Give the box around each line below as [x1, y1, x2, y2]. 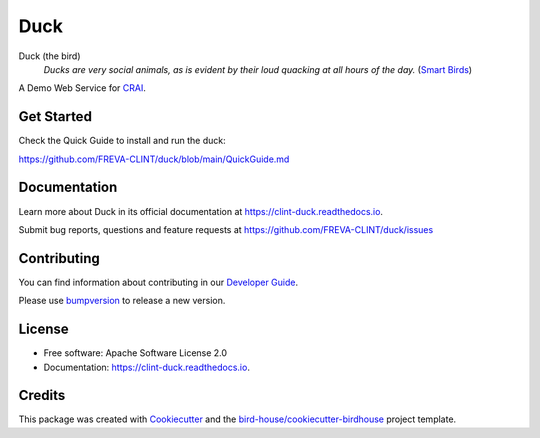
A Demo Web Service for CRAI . [18, 82, 147, 94]
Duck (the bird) [18, 50, 81, 62]
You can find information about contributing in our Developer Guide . [18, 276, 299, 288]
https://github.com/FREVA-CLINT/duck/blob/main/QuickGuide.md [18, 153, 290, 165]
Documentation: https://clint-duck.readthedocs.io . [43, 361, 250, 373]
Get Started [18, 108, 92, 125]
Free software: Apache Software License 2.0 [43, 347, 228, 359]
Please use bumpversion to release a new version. [18, 295, 226, 307]
